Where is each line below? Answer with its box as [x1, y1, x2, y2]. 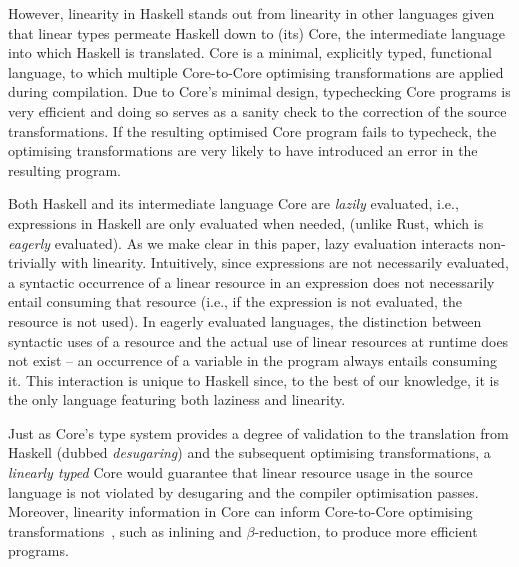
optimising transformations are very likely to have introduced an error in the [8, 140, 478, 161]
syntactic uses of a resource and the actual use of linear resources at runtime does [8, 330, 509, 351]
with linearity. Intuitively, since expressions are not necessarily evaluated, [60, 252, 509, 273]
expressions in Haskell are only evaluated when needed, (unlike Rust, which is [8, 212, 484, 233]
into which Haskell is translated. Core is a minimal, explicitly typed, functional [8, 42, 492, 63]
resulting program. [8, 159, 121, 180]
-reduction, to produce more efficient [254, 520, 478, 541]
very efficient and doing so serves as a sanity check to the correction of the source [8, 100, 507, 121]
